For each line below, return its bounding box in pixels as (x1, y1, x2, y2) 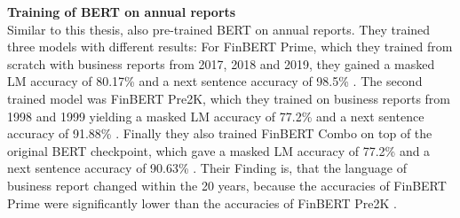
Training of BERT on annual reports (7, 3, 236, 20)
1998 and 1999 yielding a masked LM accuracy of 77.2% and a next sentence (7, 106, 424, 125)
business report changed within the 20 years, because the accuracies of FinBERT (7, 175, 447, 194)
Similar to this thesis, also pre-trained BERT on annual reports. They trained (7, 19, 431, 38)
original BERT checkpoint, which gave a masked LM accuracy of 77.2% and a (7, 141, 431, 160)
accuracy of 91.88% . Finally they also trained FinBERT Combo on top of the (7, 124, 432, 143)
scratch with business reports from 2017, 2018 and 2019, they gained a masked (7, 54, 435, 73)
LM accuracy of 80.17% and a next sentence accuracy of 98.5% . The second (7, 72, 423, 90)
